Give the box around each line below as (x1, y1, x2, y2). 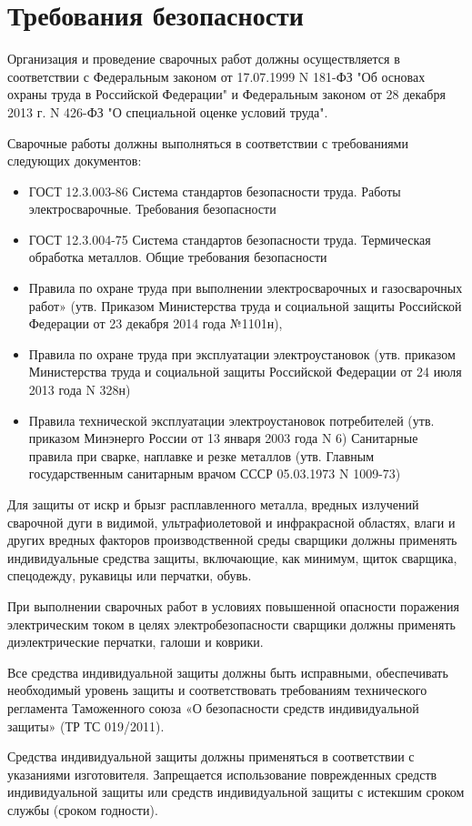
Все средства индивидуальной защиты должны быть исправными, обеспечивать (7, 662, 448, 681)
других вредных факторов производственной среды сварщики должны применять (7, 530, 457, 549)
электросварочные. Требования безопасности (28, 199, 276, 218)
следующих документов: (7, 151, 142, 170)
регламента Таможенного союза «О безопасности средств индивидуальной (7, 698, 419, 717)
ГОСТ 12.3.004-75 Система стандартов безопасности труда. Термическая (28, 229, 431, 248)
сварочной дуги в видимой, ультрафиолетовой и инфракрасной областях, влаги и (7, 512, 456, 531)
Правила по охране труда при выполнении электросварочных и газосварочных (28, 278, 463, 297)
